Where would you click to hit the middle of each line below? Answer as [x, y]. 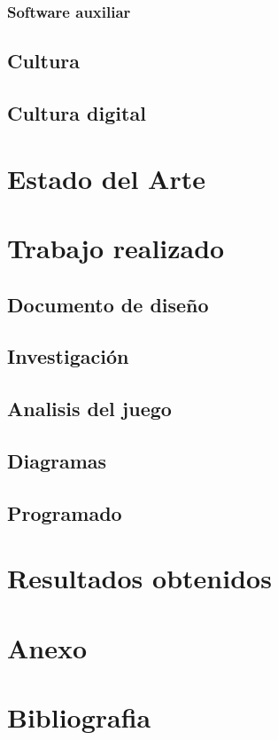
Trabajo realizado [116, 247]
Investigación [68, 356]
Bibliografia [79, 717]
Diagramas [57, 460]
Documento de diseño [108, 304]
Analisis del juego [89, 409]
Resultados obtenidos [139, 578]
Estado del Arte [106, 178]
